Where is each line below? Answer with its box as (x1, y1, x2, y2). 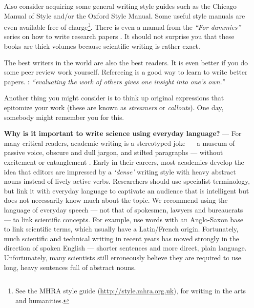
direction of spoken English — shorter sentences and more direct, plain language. (4, 243, 247, 253)
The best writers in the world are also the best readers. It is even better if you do (4, 57, 248, 67)
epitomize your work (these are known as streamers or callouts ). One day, (4, 102, 224, 112)
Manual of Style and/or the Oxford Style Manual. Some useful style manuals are (4, 10, 245, 20)
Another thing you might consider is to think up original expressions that (4, 93, 224, 103)
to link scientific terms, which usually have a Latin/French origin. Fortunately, (4, 224, 239, 234)
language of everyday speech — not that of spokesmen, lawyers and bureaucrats (4, 204, 243, 214)
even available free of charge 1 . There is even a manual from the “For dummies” (4, 20, 241, 32)
